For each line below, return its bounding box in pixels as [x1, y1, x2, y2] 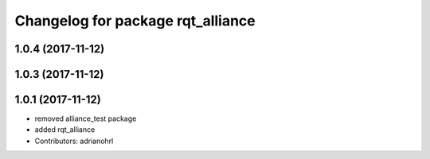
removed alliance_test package [34, 114, 137, 123]
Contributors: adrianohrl [34, 136, 114, 145]
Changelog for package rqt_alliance [14, 12, 256, 29]
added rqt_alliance [34, 125, 96, 134]
